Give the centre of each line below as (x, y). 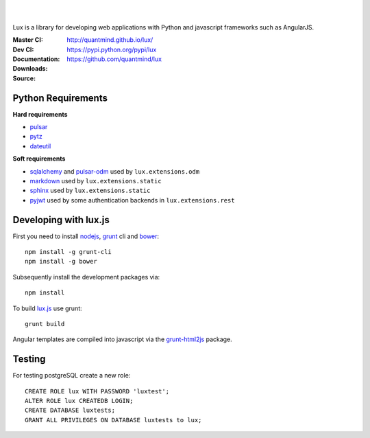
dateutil (40, 146)
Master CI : (28, 40)
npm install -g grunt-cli (69, 252)
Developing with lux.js (61, 220)
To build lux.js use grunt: (47, 308)
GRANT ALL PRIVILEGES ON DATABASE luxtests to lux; (113, 420)
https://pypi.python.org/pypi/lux (112, 49)
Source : (24, 78)
